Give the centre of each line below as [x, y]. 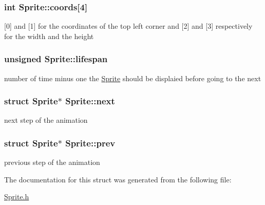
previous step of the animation [52, 162]
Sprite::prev [90, 143]
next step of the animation [46, 120]
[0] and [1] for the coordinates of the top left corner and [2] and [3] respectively [128, 26]
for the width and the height [49, 36]
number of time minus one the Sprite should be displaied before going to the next [133, 78]
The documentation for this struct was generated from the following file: [118, 179]
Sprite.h [17, 197]
